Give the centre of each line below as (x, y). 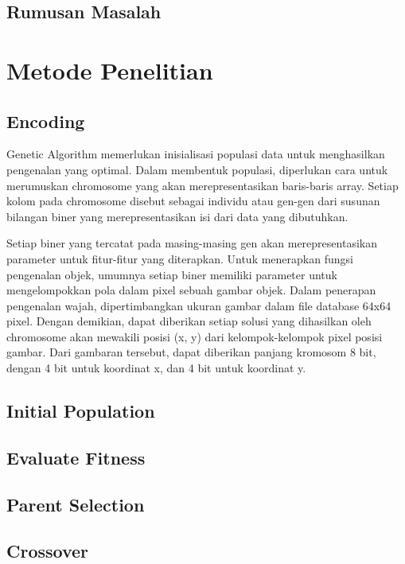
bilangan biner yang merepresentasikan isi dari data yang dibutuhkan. (177, 216)
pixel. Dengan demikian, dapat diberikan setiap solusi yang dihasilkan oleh (189, 321)
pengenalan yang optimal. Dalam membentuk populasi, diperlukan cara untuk (197, 169)
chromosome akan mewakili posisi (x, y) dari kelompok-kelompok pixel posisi (195, 336)
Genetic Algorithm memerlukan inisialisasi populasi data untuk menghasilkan (196, 154)
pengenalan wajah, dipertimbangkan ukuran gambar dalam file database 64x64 (199, 305)
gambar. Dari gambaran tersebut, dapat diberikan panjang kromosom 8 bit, (191, 352)
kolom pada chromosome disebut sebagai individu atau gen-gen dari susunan (193, 201)
